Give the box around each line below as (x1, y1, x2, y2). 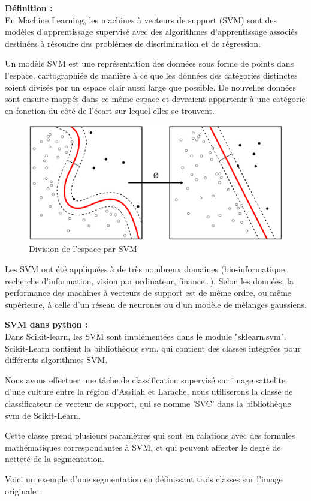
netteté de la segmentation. (5, 452, 105, 465)
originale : (5, 484, 41, 497)
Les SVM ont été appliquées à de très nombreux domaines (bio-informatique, (5, 263, 288, 275)
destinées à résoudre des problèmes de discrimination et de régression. (5, 37, 261, 49)
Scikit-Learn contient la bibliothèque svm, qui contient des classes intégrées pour (5, 341, 301, 354)
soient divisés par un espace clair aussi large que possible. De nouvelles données (5, 80, 296, 93)
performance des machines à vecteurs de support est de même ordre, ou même (5, 286, 292, 299)
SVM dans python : (5, 318, 88, 331)
